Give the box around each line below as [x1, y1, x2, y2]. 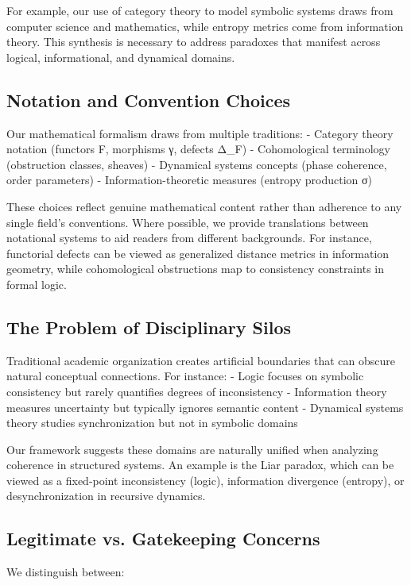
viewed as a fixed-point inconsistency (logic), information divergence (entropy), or [6, 471, 405, 488]
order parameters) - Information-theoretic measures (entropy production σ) [6, 171, 373, 188]
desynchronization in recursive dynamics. [6, 487, 206, 504]
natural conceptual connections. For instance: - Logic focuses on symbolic [6, 368, 364, 384]
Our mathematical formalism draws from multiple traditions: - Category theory [6, 125, 394, 141]
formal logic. [6, 275, 67, 292]
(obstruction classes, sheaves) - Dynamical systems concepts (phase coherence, [6, 156, 387, 172]
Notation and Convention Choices [6, 87, 291, 112]
